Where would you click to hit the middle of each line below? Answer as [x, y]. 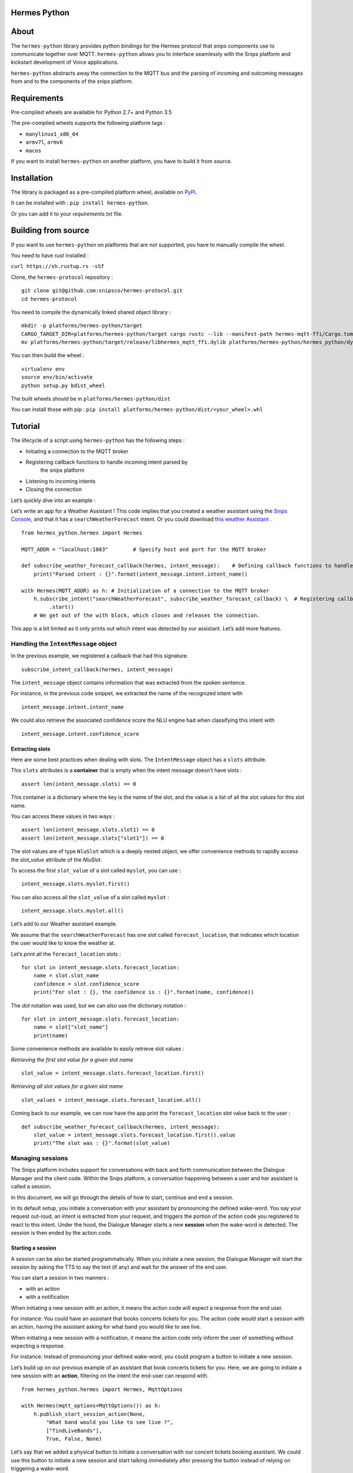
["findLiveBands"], [74, 1431]
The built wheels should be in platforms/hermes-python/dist [91, 399]
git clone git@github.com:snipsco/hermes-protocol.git [102, 291]
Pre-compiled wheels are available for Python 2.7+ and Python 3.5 [91, 112]
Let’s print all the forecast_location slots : [66, 954]
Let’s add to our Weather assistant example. [64, 924]
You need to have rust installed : [50, 255]
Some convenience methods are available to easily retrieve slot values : [98, 1049]
